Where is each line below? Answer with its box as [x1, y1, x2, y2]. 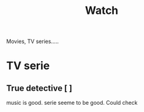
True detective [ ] [6, 83, 73, 93]
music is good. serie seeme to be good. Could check [6, 99, 138, 107]
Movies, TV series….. [6, 38, 59, 45]
